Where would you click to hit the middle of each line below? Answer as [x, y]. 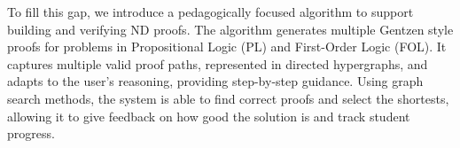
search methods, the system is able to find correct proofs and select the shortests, [228, 98]
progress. [31, 133]
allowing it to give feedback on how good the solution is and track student [209, 116]
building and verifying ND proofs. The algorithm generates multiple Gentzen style [230, 29]
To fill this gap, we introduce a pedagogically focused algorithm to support [211, 12]
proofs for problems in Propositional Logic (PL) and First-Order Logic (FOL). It [227, 47]
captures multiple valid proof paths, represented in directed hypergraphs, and [218, 63]
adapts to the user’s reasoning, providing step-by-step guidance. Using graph [215, 81]
